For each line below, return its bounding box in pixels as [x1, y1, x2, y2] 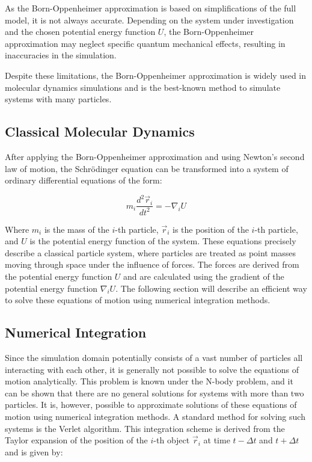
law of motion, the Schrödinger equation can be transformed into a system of [5, 162, 289, 174]
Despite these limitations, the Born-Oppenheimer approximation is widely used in [5, 69, 307, 81]
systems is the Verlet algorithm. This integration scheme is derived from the [5, 422, 285, 434]
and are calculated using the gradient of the [123, 270, 284, 283]
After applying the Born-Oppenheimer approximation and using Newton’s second [5, 150, 305, 162]
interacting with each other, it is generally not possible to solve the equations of [5, 363, 299, 375]
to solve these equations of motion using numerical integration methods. [5, 294, 271, 306]
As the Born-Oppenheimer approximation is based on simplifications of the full [5, 2, 296, 14]
